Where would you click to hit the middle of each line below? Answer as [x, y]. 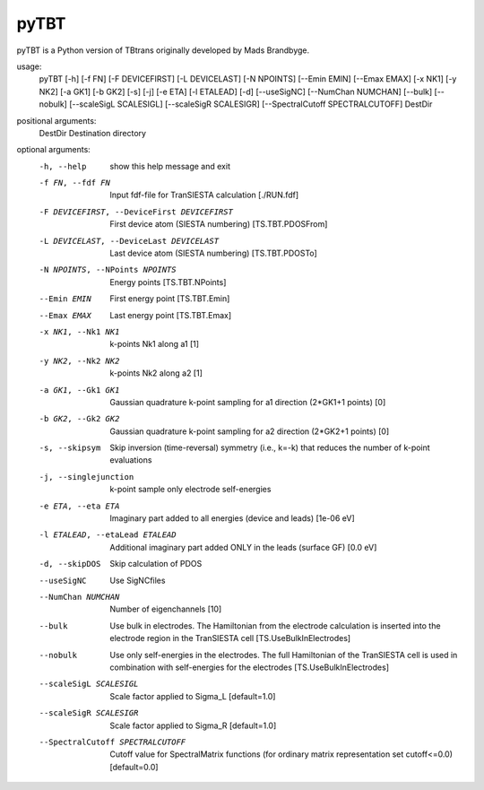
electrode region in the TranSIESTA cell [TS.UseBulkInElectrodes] [230, 638]
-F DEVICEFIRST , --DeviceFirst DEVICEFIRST [136, 212]
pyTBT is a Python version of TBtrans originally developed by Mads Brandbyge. [163, 50]
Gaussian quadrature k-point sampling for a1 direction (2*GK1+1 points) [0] [248, 402]
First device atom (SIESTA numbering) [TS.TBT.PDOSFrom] [219, 224]
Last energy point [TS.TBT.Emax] [171, 315]
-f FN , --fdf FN [75, 183]
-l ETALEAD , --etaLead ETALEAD [108, 535]
